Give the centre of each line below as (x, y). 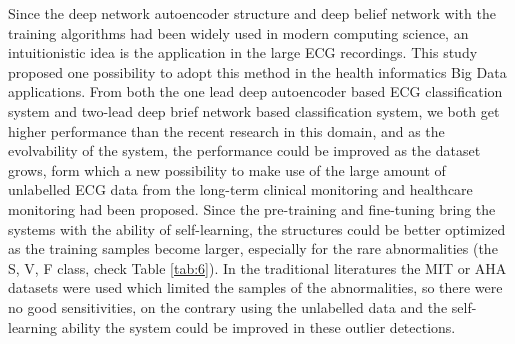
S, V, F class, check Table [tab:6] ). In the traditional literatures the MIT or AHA (257, 267)
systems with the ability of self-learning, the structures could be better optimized (257, 228)
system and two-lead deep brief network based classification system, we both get (254, 110)
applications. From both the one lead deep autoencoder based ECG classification (255, 91)
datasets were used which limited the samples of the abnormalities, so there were (255, 287)
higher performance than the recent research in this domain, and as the (226, 130)
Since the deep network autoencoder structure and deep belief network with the (252, 13)
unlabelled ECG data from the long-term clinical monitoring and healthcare (240, 189)
